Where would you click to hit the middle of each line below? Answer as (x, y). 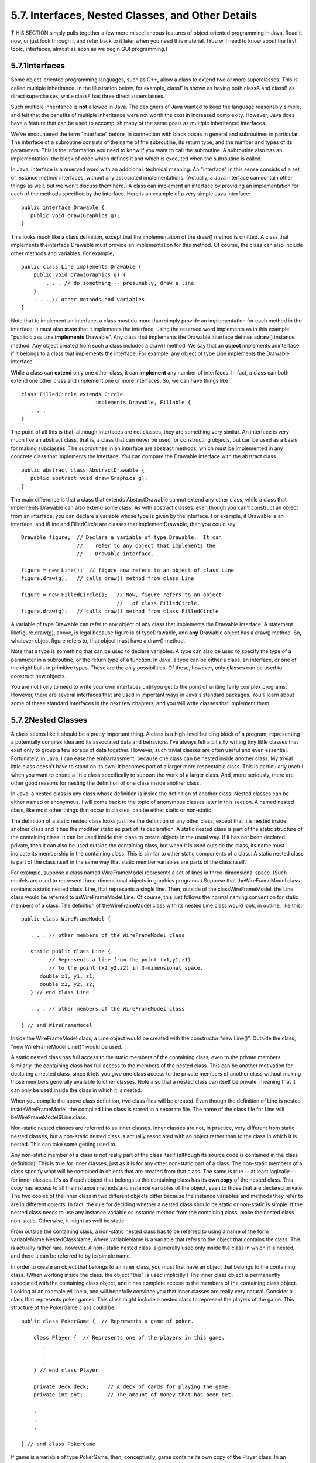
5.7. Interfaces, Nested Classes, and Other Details (134, 15)
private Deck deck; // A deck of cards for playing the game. (132, 1387)
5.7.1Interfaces (38, 66)
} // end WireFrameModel (57, 1025)
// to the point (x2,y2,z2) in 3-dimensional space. (126, 968)
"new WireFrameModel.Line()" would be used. (67, 1046)
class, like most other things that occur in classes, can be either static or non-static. (112, 810)
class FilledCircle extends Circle (72, 394)
